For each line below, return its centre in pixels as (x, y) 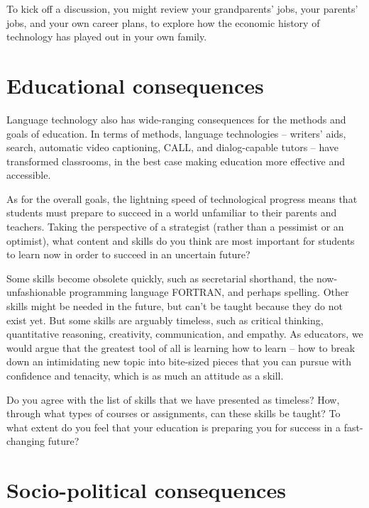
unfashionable (36, 292)
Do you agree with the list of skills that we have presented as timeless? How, (173, 399)
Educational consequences (135, 85)
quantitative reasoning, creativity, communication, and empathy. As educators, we (185, 334)
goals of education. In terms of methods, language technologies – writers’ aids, (176, 133)
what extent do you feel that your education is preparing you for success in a (174, 427)
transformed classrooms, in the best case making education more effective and (176, 161)
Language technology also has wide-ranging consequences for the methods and (176, 119)
